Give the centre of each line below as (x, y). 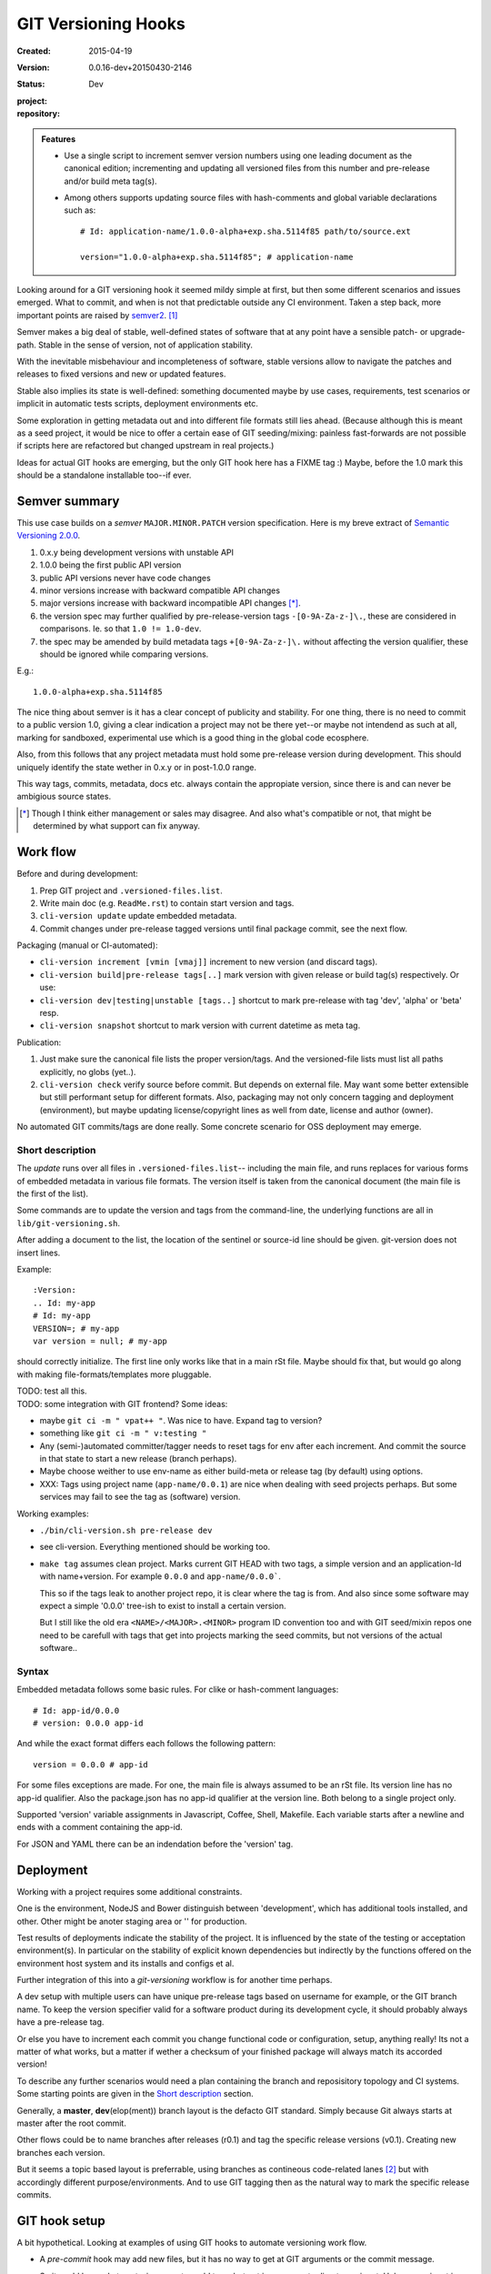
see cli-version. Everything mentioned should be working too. (155, 1547)
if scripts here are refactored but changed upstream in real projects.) (145, 446)
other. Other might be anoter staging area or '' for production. (132, 1921)
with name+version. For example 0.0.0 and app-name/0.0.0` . (160, 1576)
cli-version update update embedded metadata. (138, 916)
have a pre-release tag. (60, 2022)
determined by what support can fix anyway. (116, 826)
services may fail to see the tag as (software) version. (140, 1497)
